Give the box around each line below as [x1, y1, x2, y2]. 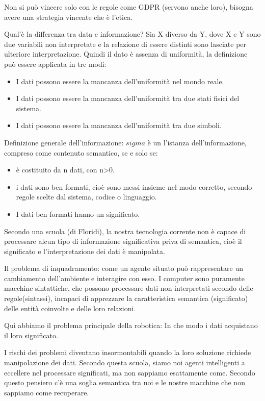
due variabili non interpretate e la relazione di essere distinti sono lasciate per [4, 38, 247, 49]
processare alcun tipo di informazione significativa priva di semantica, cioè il [4, 236, 242, 246]
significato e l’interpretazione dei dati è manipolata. [4, 245, 165, 256]
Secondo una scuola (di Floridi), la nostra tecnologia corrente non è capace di [4, 225, 246, 236]
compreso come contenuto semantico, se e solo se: [4, 147, 158, 158]
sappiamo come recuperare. [4, 387, 89, 397]
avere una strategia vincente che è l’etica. [4, 11, 133, 22]
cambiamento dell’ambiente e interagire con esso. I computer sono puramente [4, 272, 245, 283]
